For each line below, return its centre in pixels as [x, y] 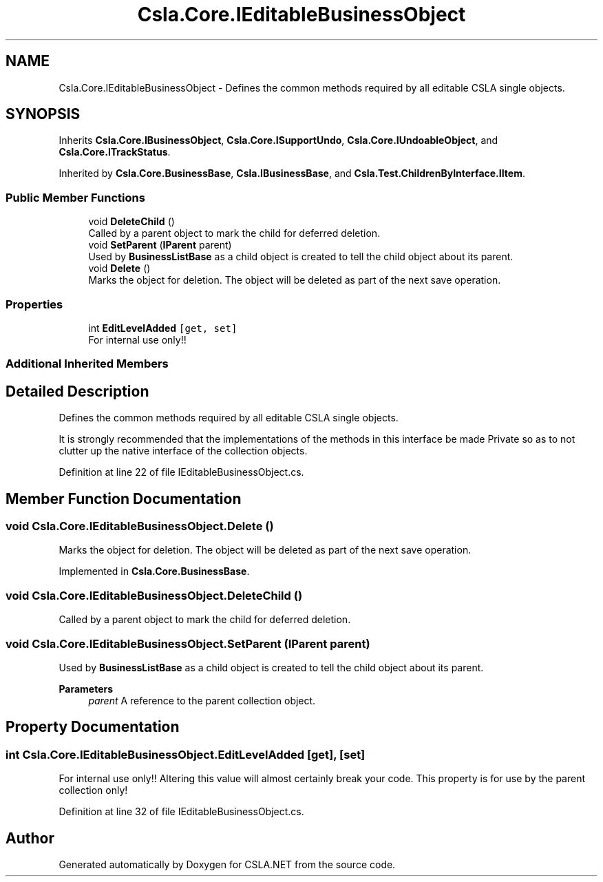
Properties [34, 304]
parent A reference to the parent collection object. [202, 700]
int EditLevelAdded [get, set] [163, 328]
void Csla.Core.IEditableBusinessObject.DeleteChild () [154, 595]
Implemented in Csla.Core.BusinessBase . [154, 571]
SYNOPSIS [43, 114]
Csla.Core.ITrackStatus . [115, 152]
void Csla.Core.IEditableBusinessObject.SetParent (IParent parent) [188, 643]
